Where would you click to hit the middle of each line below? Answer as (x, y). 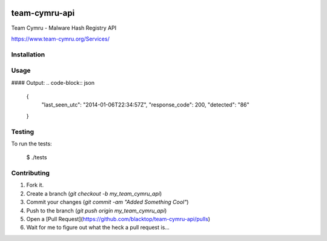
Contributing (30, 173)
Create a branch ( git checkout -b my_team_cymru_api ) (94, 193)
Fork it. (35, 185)
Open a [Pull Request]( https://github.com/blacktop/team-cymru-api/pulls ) (118, 219)
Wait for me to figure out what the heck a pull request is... (98, 228)
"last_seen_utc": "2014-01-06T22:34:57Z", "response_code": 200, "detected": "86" (145, 105)
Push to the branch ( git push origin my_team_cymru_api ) (97, 210)
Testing (23, 131)
